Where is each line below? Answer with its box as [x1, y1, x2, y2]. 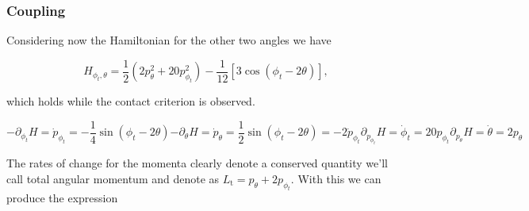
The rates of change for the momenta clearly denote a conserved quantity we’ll [6, 155, 388, 171]
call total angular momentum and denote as [6, 170, 220, 186]
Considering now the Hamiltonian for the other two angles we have [6, 32, 332, 48]
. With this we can [290, 170, 381, 186]
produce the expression [6, 190, 118, 206]
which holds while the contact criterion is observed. [6, 93, 255, 109]
